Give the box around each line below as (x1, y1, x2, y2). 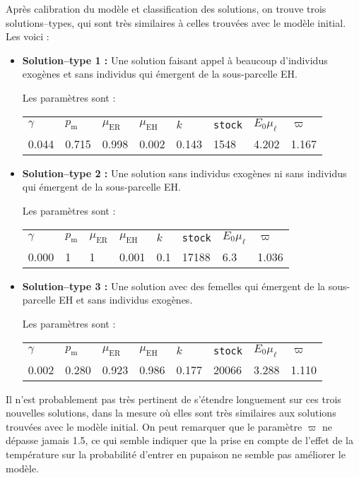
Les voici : (6, 29, 49, 44)
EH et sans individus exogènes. (59, 292, 193, 307)
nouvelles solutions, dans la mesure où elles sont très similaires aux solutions (6, 405, 336, 420)
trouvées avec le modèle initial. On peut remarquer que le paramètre (6, 419, 302, 434)
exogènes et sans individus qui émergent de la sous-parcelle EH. (22, 66, 298, 81)
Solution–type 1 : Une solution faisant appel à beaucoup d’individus (22, 52, 328, 67)
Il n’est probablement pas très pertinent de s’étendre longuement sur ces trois (6, 391, 341, 406)
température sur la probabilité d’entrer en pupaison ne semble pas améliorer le (6, 447, 346, 462)
